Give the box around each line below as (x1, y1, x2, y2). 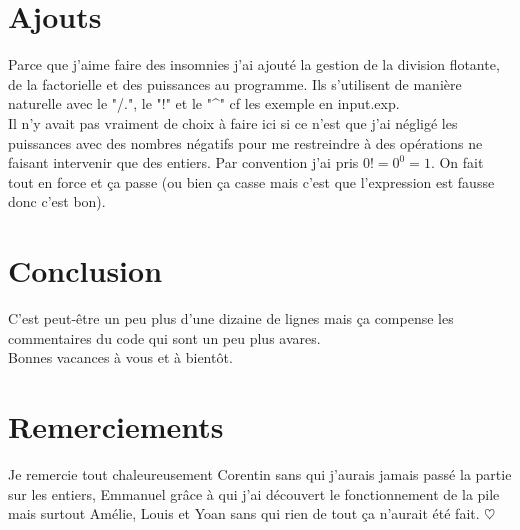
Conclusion (8, 250, 163, 291)
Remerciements (8, 405, 224, 446)
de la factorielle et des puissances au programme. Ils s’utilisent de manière (8, 73, 462, 94)
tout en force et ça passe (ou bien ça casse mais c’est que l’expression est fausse (8, 171, 495, 192)
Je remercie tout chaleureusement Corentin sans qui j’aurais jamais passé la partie (8, 463, 512, 484)
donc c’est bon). (8, 191, 106, 212)
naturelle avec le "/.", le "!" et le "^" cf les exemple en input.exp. (8, 93, 400, 114)
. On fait (430, 152, 484, 173)
